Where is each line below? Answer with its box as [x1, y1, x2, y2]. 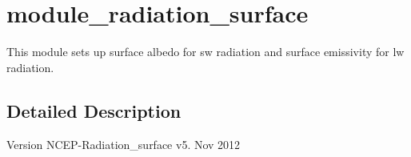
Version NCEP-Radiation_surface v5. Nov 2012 [6, 135, 241, 152]
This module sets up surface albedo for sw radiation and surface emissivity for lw [6, 43, 405, 60]
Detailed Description [6, 98, 182, 123]
